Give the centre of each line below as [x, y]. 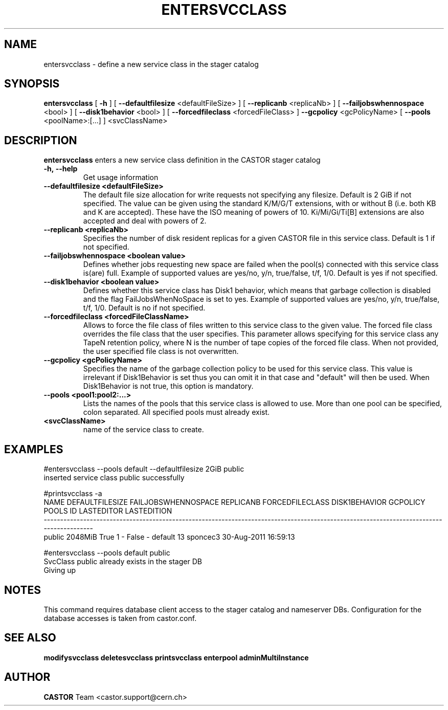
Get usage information [121, 177]
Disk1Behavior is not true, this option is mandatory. [168, 386]
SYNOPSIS [32, 84]
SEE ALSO [30, 638]
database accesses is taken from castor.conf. [120, 618]
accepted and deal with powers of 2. [145, 221]
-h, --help [61, 169]
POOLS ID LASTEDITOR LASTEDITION [108, 511]
